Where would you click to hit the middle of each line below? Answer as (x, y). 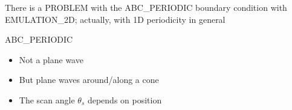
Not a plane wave (51, 59)
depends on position (125, 99)
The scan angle (47, 99)
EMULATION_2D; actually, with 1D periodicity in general (115, 19)
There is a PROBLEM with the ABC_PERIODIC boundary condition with (146, 7)
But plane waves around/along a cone (89, 80)
